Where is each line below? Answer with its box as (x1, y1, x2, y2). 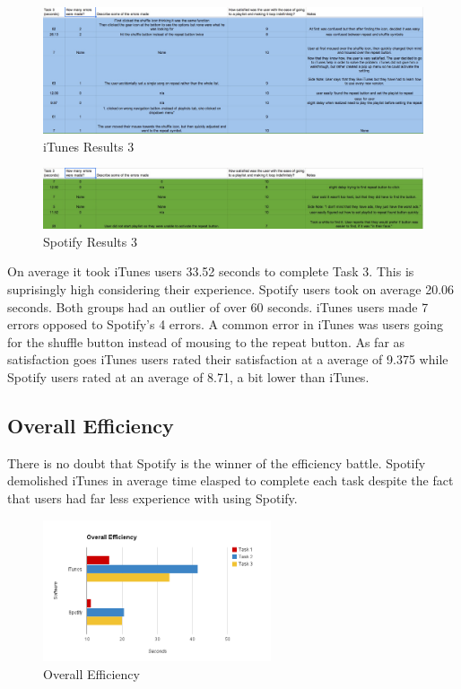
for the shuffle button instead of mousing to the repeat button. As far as (7, 332, 405, 351)
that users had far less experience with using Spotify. (7, 489, 298, 508)
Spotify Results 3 (43, 231, 137, 250)
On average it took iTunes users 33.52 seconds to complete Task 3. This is (7, 262, 414, 281)
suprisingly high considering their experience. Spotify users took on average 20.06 (7, 280, 455, 299)
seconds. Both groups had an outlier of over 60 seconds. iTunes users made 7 (7, 297, 429, 316)
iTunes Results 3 (43, 136, 135, 155)
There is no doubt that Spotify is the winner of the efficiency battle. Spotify (7, 453, 426, 472)
